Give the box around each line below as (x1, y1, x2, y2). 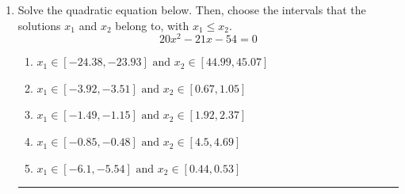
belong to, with (115, 17, 189, 33)
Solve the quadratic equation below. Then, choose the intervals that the (17, 2, 366, 17)
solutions (17, 17, 61, 33)
